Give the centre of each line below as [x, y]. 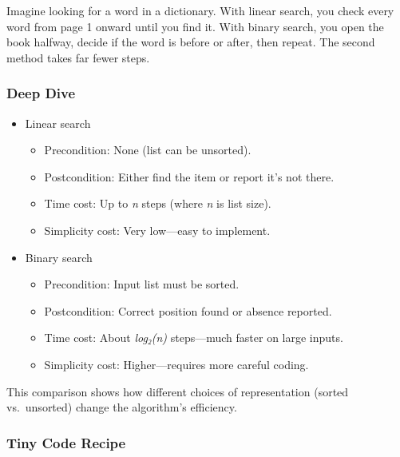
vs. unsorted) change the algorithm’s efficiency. [122, 407]
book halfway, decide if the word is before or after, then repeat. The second [191, 42]
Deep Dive [41, 93]
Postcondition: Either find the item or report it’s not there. [189, 176]
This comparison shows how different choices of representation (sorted [178, 391]
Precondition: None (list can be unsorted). [148, 150]
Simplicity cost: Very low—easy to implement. [157, 230]
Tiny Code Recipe [66, 442]
